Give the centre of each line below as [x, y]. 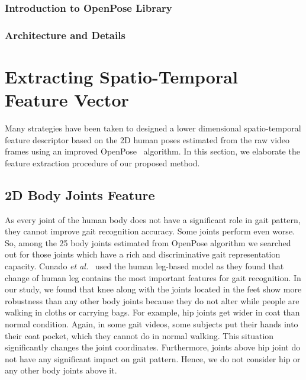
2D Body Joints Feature [80, 194]
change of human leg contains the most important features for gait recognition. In [153, 277]
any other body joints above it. [61, 370]
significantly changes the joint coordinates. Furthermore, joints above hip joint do [153, 347]
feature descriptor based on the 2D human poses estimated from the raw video [147, 139]
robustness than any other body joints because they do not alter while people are [152, 300]
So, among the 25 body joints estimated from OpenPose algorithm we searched [148, 242]
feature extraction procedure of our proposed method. [102, 162]
